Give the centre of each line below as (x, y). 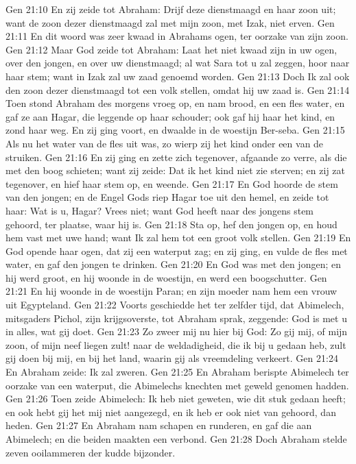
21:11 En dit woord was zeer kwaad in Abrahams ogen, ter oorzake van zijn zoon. (177, 36)
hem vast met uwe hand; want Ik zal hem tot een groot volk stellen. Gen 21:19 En (178, 237)
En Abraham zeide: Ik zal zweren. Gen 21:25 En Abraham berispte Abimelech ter (177, 372)
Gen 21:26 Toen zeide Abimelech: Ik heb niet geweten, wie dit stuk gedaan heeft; (176, 399)
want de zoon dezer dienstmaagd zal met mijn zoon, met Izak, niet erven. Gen (170, 22)
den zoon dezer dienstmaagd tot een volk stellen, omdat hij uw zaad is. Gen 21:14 (178, 89)
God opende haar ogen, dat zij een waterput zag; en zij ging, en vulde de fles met (177, 251)
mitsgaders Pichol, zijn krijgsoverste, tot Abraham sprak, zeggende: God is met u (176, 318)
